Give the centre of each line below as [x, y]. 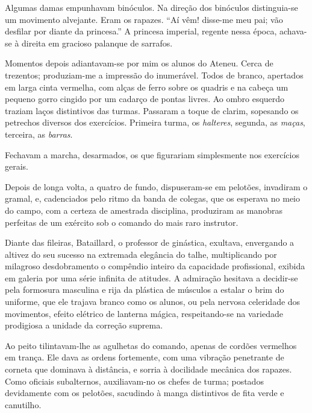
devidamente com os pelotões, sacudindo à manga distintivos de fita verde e [145, 393]
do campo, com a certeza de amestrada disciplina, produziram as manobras [144, 210]
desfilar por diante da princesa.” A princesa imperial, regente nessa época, [141, 31]
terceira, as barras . [39, 134]
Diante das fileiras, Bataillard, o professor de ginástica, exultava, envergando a [150, 242]
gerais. [17, 166]
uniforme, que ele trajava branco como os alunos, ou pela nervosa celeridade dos [153, 302]
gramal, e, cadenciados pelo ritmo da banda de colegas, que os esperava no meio [152, 198]
